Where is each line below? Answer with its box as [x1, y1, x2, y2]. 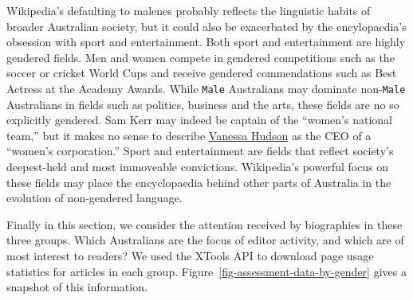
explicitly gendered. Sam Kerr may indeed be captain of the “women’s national [6, 111, 392, 128]
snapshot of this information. [6, 279, 147, 295]
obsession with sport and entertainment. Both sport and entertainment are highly [6, 33, 406, 50]
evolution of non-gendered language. [6, 189, 183, 206]
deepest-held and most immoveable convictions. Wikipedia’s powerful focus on [6, 158, 389, 174]
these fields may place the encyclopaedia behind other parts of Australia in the [6, 173, 391, 190]
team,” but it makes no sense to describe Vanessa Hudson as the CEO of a [6, 127, 372, 143]
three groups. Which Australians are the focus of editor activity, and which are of [6, 232, 404, 248]
